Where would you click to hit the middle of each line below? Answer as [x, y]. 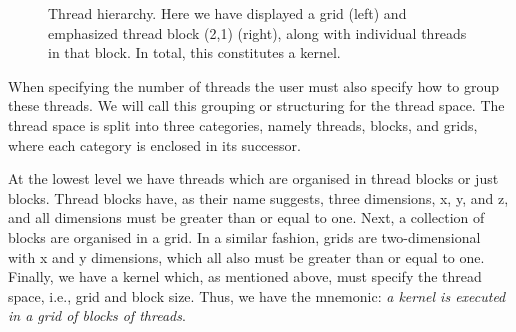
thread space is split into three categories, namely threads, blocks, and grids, [243, 124]
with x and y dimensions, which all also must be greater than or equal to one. [246, 256]
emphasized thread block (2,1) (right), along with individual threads [257, 32]
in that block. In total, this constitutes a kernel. [194, 52]
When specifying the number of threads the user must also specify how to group [254, 85]
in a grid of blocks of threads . [97, 315]
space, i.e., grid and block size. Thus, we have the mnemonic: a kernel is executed [257, 295]
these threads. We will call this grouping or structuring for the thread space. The [256, 105]
